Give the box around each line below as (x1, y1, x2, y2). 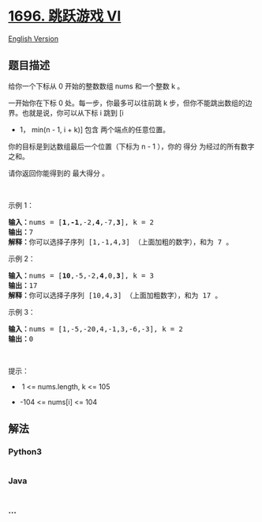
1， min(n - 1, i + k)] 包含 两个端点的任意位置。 (19, 124, 170, 134)
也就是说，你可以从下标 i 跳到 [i (21, 108, 124, 117)
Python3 (8, 446, 42, 457)
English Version (8, 33, 59, 43)
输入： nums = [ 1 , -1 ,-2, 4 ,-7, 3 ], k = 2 (8, 217, 154, 226)
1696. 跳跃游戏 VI (8, 7, 122, 25)
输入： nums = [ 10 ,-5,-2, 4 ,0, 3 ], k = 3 (8, 270, 154, 280)
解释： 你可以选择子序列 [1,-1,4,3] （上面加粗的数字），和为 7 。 (8, 237, 234, 246)
